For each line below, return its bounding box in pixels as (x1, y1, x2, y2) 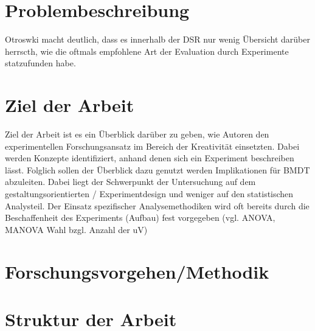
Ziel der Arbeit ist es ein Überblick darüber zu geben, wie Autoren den (5, 128, 269, 141)
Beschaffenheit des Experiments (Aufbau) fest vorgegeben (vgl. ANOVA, (5, 211, 275, 224)
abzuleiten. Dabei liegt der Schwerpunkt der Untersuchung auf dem (5, 175, 256, 188)
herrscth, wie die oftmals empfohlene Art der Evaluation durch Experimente (5, 44, 289, 57)
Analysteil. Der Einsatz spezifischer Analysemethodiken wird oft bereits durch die (5, 199, 310, 212)
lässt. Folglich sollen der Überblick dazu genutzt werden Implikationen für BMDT (5, 163, 310, 176)
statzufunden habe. (5, 57, 76, 69)
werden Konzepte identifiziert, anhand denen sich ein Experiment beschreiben (5, 152, 294, 164)
